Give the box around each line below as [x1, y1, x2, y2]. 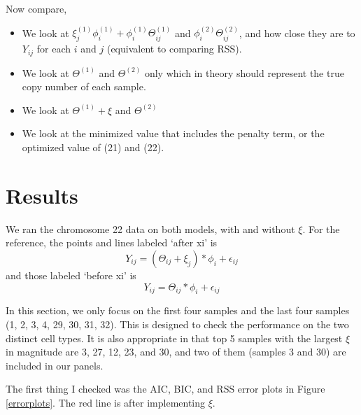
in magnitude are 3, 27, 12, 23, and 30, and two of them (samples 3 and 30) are [6, 344, 346, 359]
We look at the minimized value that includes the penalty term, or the [22, 126, 325, 141]
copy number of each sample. [22, 79, 146, 94]
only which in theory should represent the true [144, 65, 344, 80]
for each [36, 41, 71, 56]
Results [6, 181, 78, 209]
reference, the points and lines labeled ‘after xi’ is [6, 235, 218, 250]
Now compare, [6, 1, 67, 15]
